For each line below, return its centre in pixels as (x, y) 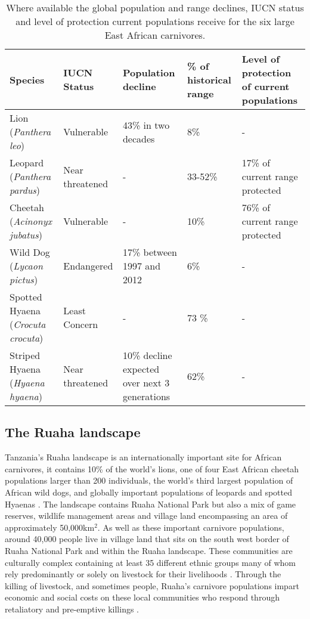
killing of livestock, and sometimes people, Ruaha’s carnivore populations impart (152, 585)
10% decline (147, 355)
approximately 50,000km (50, 527)
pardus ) (25, 190)
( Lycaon (26, 266)
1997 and (142, 266)
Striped (25, 355)
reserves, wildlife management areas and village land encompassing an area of (146, 516)
